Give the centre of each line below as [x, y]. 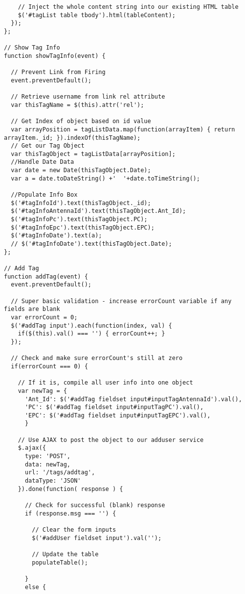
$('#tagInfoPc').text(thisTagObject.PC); [79, 220]
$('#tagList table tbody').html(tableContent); [97, 15]
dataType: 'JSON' [53, 481]
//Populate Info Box [44, 195]
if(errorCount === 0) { [49, 366]
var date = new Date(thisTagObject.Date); [81, 170]
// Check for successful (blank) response [95, 505]
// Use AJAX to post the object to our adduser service [111, 440]
